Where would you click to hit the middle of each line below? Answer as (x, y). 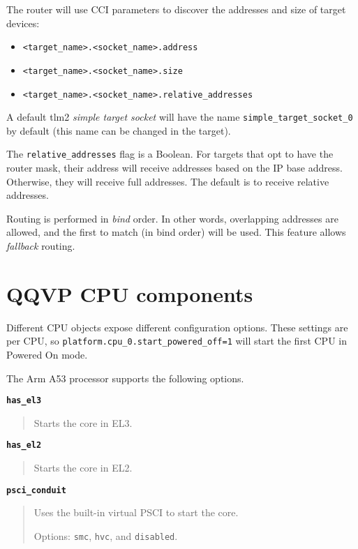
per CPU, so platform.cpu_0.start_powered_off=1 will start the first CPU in (177, 341)
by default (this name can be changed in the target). (119, 130)
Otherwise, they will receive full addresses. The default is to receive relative (168, 181)
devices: (23, 23)
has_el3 (24, 401)
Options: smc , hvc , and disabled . (106, 535)
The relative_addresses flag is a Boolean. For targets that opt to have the (170, 154)
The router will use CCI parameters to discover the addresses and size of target (176, 9)
